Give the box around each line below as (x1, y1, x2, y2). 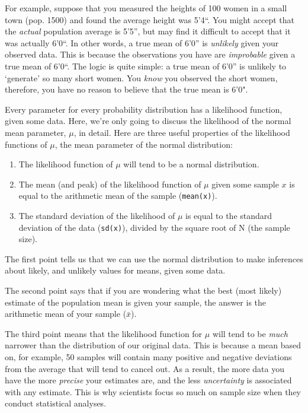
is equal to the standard (185, 209, 272, 221)
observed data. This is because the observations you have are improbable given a (5, 48, 296, 61)
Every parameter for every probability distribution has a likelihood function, (5, 103, 283, 115)
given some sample (211, 177, 279, 190)
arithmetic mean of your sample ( (5, 307, 127, 320)
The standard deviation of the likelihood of (18, 209, 175, 221)
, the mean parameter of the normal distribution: (54, 138, 233, 150)
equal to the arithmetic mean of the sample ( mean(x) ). (18, 189, 217, 202)
